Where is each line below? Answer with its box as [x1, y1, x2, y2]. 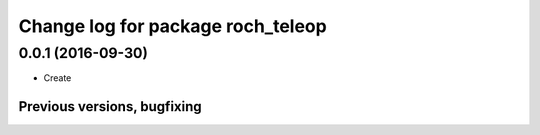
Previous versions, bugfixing [18, 98, 202, 115]
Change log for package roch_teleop [18, 15, 327, 37]
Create [43, 72, 72, 84]
